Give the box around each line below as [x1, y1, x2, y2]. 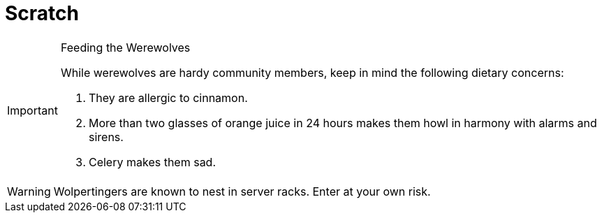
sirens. [88, 129, 124, 144]
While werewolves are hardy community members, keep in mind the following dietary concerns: [60, 65, 564, 80]
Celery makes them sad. [88, 154, 216, 169]
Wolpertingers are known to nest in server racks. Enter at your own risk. [53, 184, 431, 198]
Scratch [5, 1, 79, 25]
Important [7, 103, 58, 117]
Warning [7, 184, 51, 198]
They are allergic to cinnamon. [88, 90, 248, 105]
